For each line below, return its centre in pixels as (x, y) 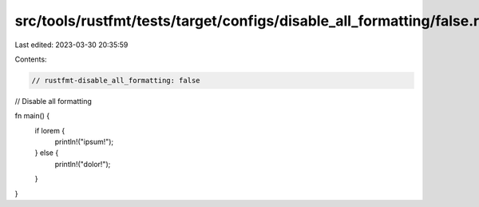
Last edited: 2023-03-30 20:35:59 (71, 45)
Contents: (31, 59)
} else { (47, 153)
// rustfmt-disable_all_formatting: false (116, 80)
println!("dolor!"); (83, 164)
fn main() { (32, 116)
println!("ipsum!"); (84, 142)
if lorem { (50, 130)
